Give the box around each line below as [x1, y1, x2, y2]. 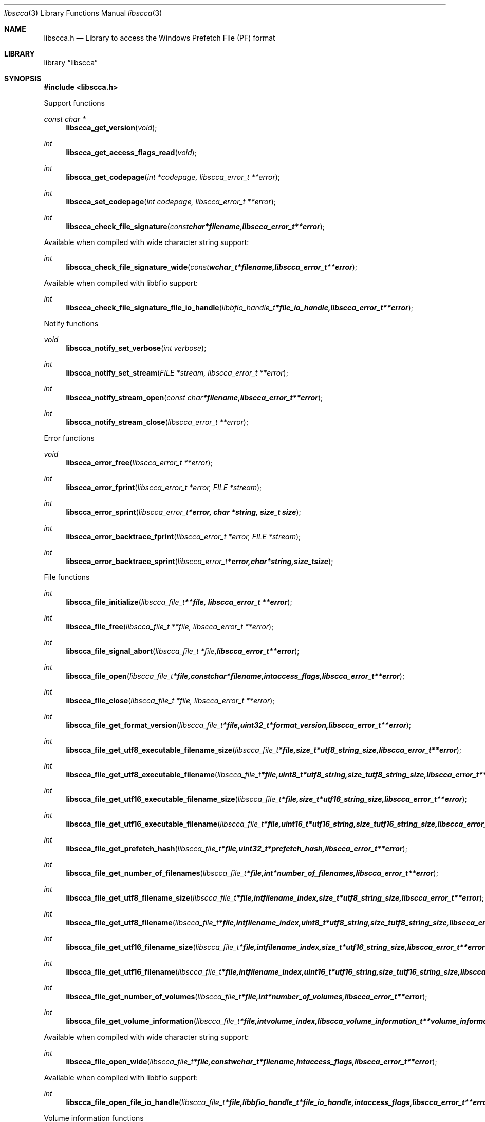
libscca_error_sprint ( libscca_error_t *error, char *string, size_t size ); [66, 508, 301, 516]
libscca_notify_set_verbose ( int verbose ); [66, 344, 207, 352]
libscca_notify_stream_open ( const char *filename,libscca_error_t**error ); [66, 393, 323, 402]
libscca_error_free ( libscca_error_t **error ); [66, 458, 213, 467]
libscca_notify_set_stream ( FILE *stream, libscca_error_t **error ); [66, 368, 288, 377]
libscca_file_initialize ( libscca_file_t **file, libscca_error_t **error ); [66, 597, 292, 606]
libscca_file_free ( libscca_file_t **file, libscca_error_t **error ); [66, 622, 274, 631]
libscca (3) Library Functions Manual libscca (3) [4, 9, 162, 17]
